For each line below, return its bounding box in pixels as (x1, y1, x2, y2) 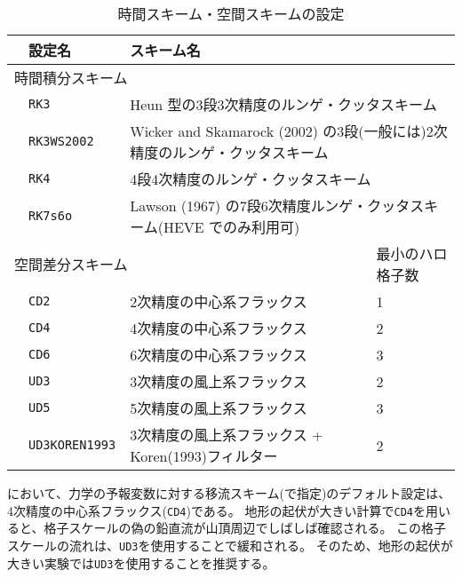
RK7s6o (28, 209, 73, 223)
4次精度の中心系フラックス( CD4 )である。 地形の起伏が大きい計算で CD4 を (7, 501, 426, 519)
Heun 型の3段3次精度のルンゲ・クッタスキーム (130, 94, 437, 115)
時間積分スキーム (14, 67, 128, 88)
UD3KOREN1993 (28, 438, 116, 452)
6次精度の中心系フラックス (130, 344, 307, 365)
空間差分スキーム (14, 254, 128, 274)
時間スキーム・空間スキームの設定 (117, 4, 345, 24)
